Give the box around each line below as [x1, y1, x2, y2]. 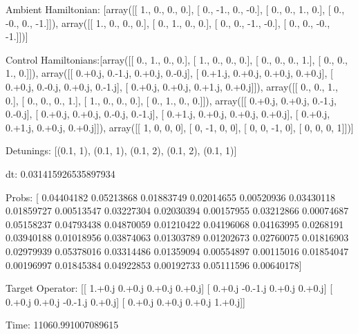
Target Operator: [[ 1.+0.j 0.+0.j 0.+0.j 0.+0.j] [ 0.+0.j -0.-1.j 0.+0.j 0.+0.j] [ [6, 281, 333, 295]
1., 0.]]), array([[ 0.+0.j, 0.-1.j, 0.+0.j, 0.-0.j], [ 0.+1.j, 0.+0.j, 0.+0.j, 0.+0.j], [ [6, 66, 333, 80]
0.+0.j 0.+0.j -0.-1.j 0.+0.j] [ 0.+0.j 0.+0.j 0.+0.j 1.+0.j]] [6, 294, 245, 308]
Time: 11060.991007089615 [6, 317, 119, 332]
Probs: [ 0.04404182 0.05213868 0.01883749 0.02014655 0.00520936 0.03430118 [6, 189, 336, 204]
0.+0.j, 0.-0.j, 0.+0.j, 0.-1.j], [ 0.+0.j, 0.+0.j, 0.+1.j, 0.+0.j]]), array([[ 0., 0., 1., [6, 79, 338, 93]
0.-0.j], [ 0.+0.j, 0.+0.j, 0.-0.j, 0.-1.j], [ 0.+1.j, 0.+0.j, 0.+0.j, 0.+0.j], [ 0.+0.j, [6, 106, 330, 121]
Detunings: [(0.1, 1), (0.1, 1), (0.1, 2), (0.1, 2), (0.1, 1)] [6, 143, 237, 158]
